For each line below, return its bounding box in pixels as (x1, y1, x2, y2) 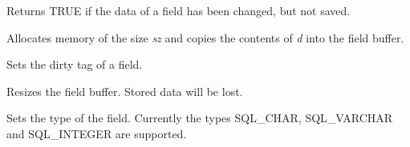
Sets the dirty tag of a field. (6, 56, 143, 73)
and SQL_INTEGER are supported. (6, 125, 187, 141)
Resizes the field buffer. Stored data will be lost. (6, 82, 243, 99)
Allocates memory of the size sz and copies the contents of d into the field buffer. (6, 29, 404, 46)
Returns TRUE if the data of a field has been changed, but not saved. (6, 2, 351, 18)
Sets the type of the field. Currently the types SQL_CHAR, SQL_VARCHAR (6, 109, 393, 126)
